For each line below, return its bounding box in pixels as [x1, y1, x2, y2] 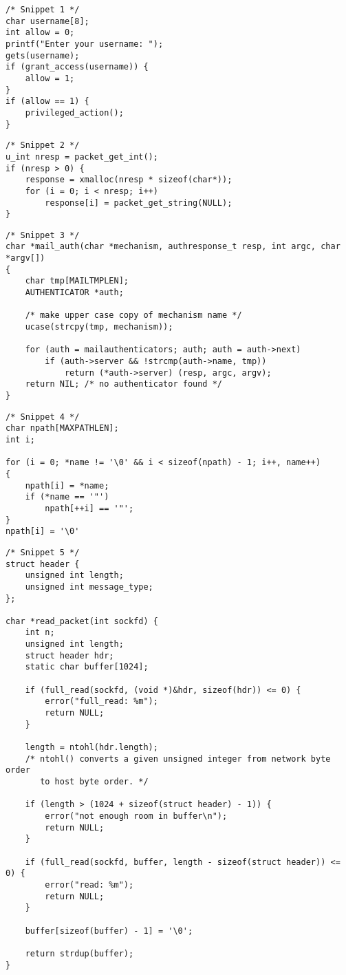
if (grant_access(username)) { [6, 62, 149, 72]
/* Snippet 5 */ [6, 547, 80, 557]
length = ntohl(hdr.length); [25, 742, 158, 753]
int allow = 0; [6, 28, 75, 38]
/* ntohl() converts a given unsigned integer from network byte [25, 753, 331, 764]
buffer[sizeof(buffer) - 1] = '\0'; [25, 925, 193, 936]
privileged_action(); [25, 107, 124, 118]
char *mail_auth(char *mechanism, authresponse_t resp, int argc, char [6, 242, 340, 252]
